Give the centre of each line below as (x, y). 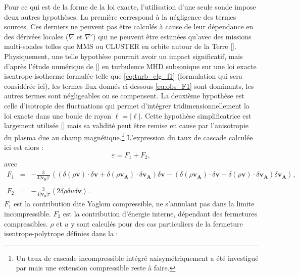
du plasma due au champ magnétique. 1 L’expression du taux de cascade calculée (129, 136)
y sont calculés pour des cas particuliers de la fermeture (157, 223)
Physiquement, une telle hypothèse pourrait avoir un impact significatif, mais (123, 56)
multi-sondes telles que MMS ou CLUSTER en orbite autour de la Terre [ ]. (120, 46)
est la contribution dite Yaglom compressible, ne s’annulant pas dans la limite (134, 204)
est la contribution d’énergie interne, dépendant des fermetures (160, 213)
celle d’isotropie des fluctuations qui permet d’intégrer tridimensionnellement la (127, 105)
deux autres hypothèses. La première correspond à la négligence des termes (120, 16)
